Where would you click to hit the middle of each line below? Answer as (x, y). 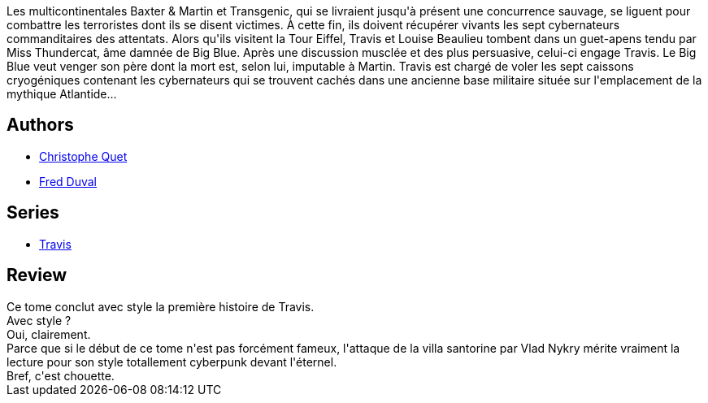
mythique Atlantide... (62, 94)
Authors (40, 125)
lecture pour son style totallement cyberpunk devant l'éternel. (172, 362)
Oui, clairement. (49, 334)
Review (37, 275)
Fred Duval (68, 181)
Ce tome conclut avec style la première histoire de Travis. (161, 306)
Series (33, 213)
